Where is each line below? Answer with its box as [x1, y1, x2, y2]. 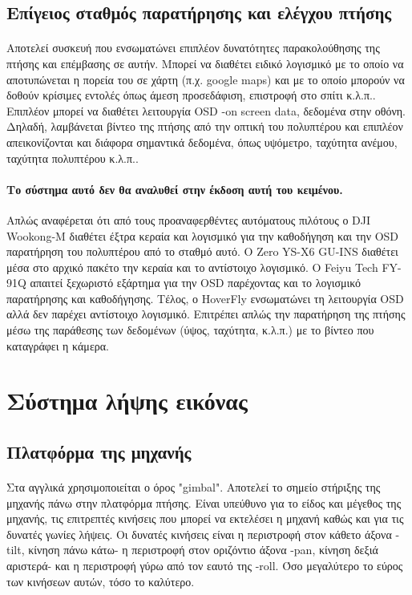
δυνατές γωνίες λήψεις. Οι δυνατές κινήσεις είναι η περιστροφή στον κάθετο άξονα [6, 525, 392, 542]
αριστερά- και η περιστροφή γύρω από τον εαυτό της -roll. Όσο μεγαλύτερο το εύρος [6, 557, 403, 573]
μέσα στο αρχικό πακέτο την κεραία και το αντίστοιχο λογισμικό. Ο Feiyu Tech [6, 258, 378, 275]
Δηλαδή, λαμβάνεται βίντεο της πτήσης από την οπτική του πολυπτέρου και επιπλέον [6, 118, 403, 135]
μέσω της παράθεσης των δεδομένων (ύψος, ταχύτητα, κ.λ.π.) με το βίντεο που [6, 322, 374, 338]
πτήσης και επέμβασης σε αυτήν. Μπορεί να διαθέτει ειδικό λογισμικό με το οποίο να [6, 55, 404, 71]
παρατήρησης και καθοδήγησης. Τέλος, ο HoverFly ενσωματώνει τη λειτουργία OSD [6, 289, 404, 306]
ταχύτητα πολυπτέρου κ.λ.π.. [6, 149, 139, 166]
